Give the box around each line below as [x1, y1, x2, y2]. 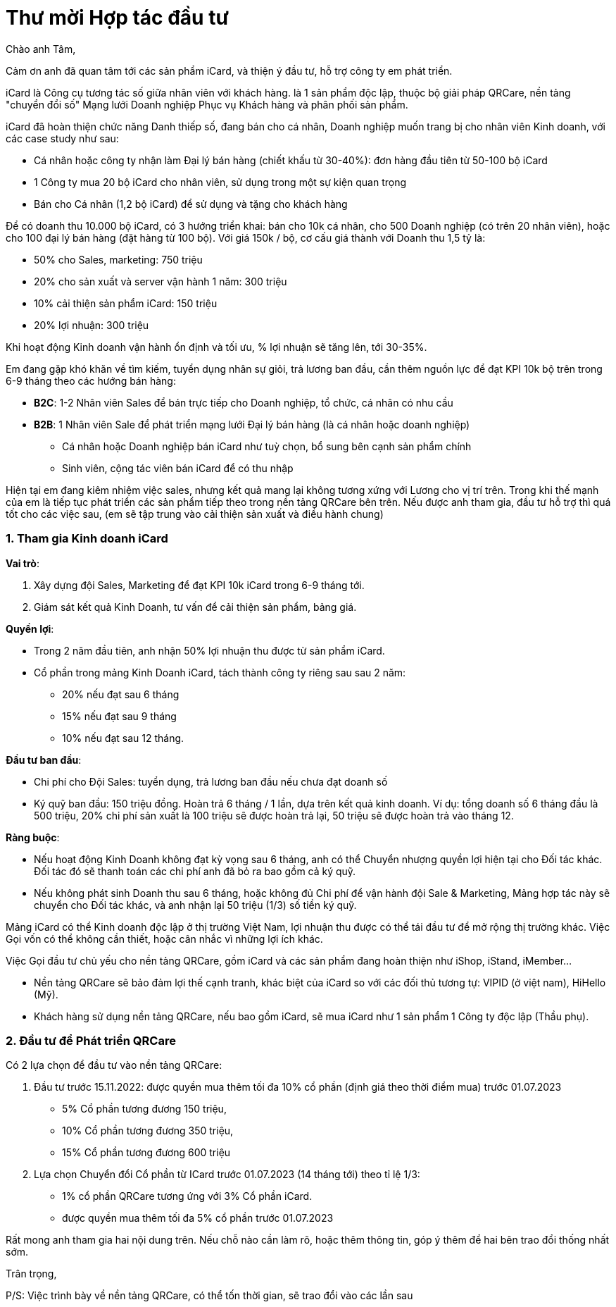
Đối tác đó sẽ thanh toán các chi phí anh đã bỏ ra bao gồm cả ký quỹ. [34, 865, 356, 877]
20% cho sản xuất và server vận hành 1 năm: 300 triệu [34, 275, 287, 287]
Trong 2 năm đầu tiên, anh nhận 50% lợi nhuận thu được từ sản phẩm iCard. [34, 644, 385, 657]
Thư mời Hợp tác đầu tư [6, 6, 229, 30]
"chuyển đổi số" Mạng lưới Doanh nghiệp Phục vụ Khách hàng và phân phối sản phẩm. [6, 98, 408, 111]
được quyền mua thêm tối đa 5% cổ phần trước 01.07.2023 [62, 1212, 334, 1225]
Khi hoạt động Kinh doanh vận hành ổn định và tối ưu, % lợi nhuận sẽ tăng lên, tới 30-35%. [6, 340, 427, 353]
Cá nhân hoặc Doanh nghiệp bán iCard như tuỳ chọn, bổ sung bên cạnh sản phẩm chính [62, 440, 472, 452]
